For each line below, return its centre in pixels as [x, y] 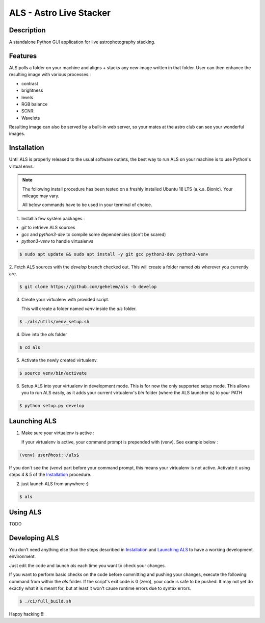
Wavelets [31, 118]
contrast [30, 83]
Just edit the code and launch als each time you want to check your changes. [88, 565]
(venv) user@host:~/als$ [49, 455]
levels [27, 97]
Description [27, 30]
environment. [23, 556]
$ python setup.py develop [52, 405]
